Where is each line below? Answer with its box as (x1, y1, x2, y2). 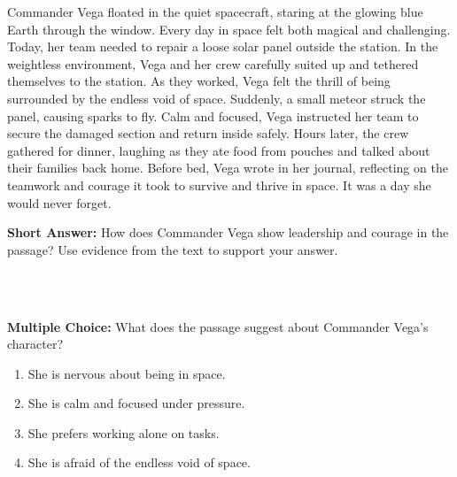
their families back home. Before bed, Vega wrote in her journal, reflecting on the (7, 158, 448, 177)
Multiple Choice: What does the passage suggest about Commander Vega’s (7, 317, 429, 335)
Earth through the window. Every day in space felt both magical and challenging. (7, 19, 451, 38)
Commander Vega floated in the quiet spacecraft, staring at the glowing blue (7, 3, 423, 20)
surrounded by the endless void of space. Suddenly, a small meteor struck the (7, 88, 426, 107)
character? (7, 335, 64, 353)
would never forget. (7, 193, 112, 212)
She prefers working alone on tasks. (27, 423, 220, 442)
